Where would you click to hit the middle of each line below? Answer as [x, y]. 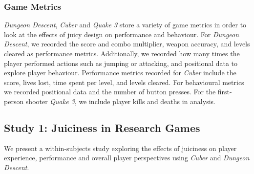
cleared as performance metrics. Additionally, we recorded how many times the [122, 53]
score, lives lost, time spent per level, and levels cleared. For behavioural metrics [124, 82]
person [14, 101]
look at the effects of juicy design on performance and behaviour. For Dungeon [122, 34]
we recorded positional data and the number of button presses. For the [110, 92]
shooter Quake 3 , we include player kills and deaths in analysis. [120, 101]
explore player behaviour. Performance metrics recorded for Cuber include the [120, 73]
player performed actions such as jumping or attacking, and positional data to [121, 63]
